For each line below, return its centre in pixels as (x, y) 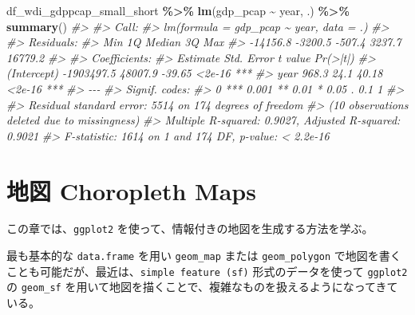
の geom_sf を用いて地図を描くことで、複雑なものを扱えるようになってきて (202, 287)
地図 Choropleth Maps (131, 190)
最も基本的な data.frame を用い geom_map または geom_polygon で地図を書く (204, 256)
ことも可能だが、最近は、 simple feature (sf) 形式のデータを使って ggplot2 (207, 271)
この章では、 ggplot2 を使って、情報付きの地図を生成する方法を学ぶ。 (190, 228)
